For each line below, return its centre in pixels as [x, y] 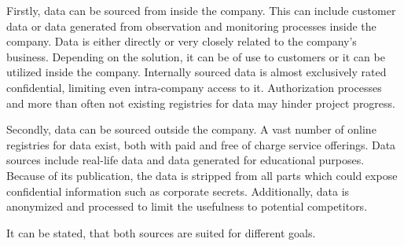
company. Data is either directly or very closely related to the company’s [182, 41]
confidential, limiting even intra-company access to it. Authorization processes [194, 87]
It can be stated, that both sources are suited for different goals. [161, 232]
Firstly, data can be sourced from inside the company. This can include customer [201, 10]
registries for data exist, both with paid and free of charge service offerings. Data [201, 144]
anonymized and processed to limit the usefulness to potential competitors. [187, 206]
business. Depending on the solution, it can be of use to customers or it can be [196, 56]
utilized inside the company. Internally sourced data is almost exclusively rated [196, 72]
